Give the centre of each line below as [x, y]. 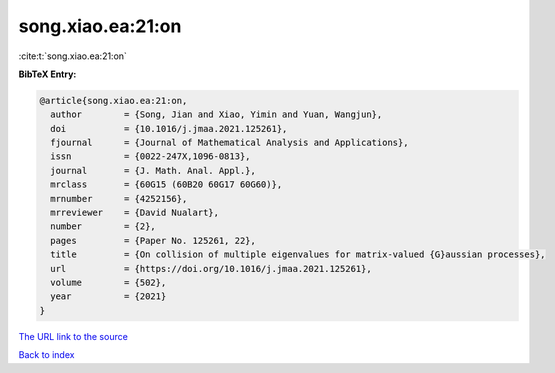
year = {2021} [108, 296]
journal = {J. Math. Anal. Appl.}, [153, 170]
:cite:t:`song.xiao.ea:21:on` [72, 56]
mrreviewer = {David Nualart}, [135, 213]
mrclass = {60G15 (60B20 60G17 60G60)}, [166, 184]
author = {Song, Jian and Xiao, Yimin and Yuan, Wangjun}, [216, 114]
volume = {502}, [108, 282]
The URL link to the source [73, 336]
